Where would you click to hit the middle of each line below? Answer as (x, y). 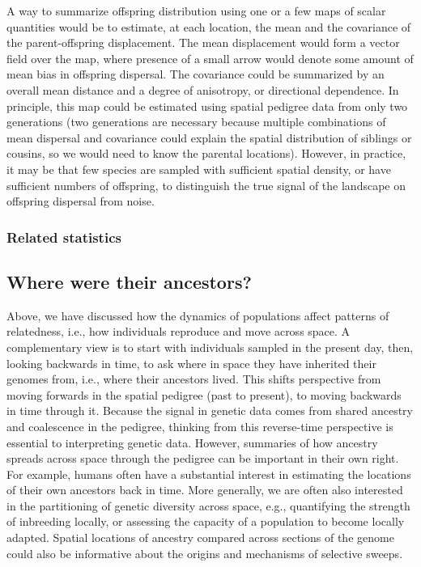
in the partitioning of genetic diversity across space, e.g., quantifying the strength (208, 505)
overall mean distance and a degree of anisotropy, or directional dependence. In (203, 89)
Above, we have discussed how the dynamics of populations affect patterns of (198, 315)
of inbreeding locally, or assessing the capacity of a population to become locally (206, 521)
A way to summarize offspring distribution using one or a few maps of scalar (196, 11)
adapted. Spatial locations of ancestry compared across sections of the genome (200, 537)
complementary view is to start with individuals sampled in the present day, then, (210, 347)
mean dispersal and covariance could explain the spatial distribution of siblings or (209, 137)
